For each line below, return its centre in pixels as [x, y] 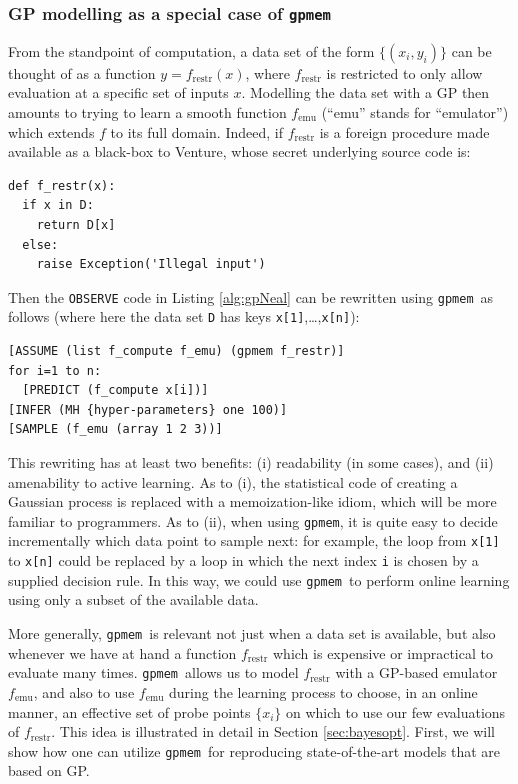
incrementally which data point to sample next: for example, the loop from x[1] [254, 540]
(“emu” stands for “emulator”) [415, 111]
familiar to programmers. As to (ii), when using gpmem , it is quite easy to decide [253, 520]
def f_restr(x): [62, 185]
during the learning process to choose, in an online [323, 691]
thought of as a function [82, 72]
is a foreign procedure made [404, 131]
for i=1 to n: [55, 370]
